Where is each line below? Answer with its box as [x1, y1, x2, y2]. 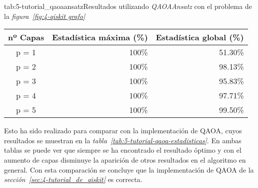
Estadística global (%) [156, 31, 244, 43]
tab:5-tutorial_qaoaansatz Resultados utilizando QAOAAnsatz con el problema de [4, 1, 252, 11]
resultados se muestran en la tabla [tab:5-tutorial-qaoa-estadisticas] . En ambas [4, 135, 242, 145]
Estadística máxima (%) [52, 31, 148, 43]
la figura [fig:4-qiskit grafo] [4, 10, 86, 21]
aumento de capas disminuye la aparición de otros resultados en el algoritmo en [4, 154, 246, 165]
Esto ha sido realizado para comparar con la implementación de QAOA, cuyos [4, 125, 242, 136]
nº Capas [8, 31, 44, 43]
